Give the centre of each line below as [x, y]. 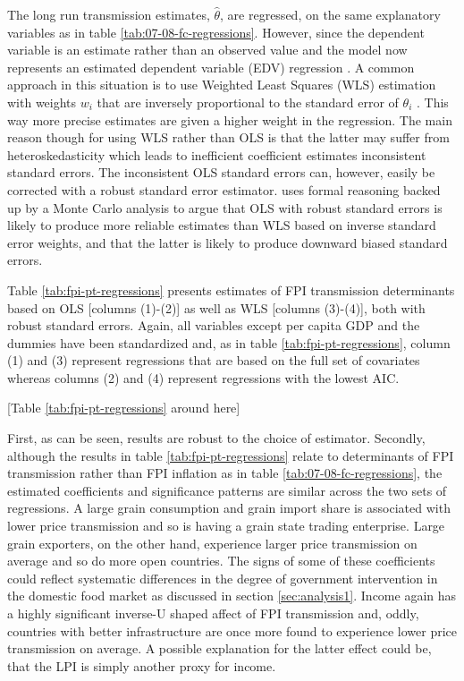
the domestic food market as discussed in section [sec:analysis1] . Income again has [232, 596]
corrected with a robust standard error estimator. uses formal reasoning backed [224, 189]
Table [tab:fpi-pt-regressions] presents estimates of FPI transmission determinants [231, 289]
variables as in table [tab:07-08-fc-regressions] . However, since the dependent [216, 32]
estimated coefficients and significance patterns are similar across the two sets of [227, 490]
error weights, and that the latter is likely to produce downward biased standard [228, 242]
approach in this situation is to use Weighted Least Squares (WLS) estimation [222, 85]
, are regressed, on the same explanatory [330, 14]
